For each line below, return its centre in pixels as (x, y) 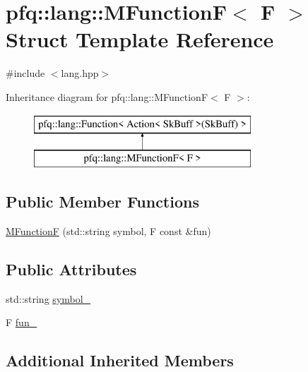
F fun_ (22, 322)
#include (25, 73)
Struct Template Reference (140, 39)
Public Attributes (71, 269)
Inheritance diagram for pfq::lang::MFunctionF (107, 96)
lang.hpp (80, 73)
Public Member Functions (102, 202)
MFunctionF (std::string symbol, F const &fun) (108, 230)
